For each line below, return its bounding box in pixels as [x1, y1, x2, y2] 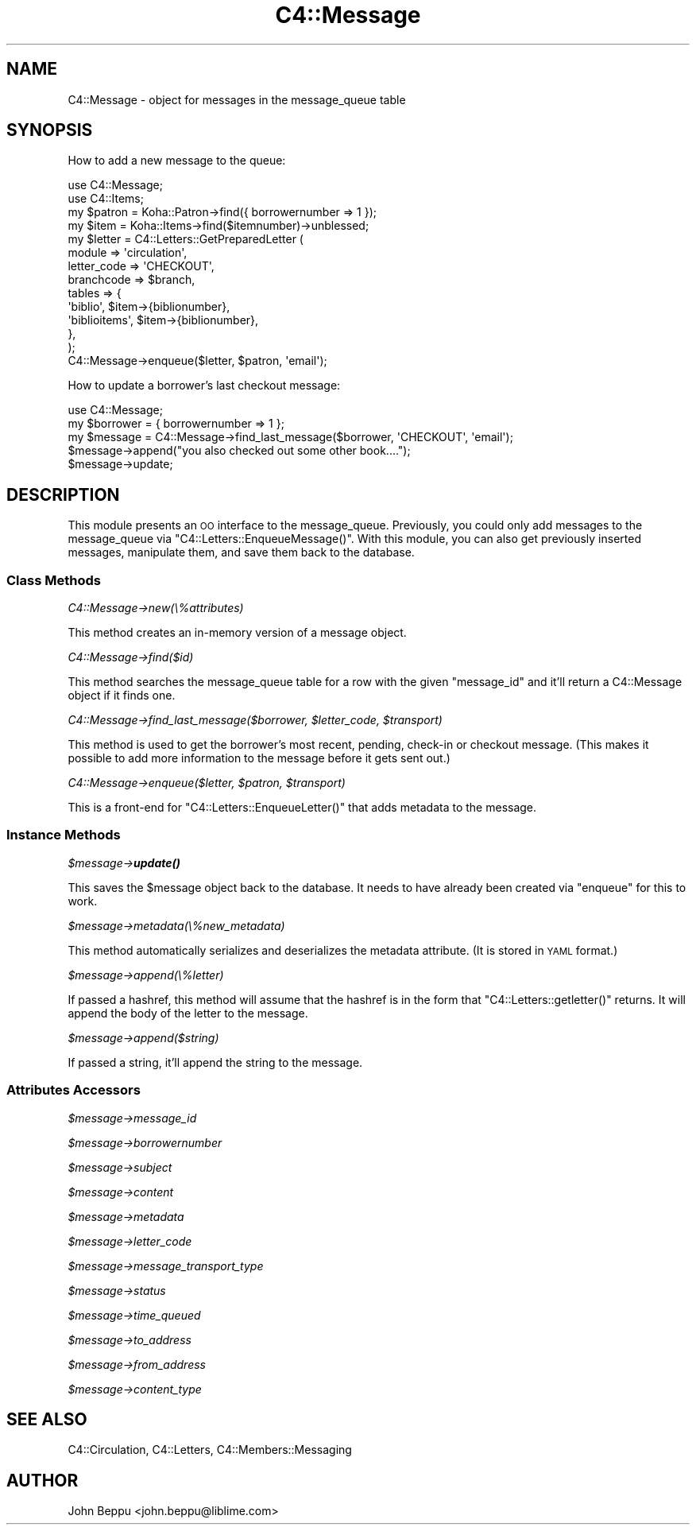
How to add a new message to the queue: [68, 153, 286, 168]
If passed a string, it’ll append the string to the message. [68, 1055, 363, 1069]
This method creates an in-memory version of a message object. [68, 626, 407, 640]
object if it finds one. [68, 688, 176, 703]
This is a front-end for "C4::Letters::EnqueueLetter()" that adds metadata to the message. [68, 800, 537, 815]
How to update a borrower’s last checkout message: [68, 378, 341, 393]
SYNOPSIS [6, 120, 93, 141]
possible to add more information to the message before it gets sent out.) [68, 751, 450, 765]
